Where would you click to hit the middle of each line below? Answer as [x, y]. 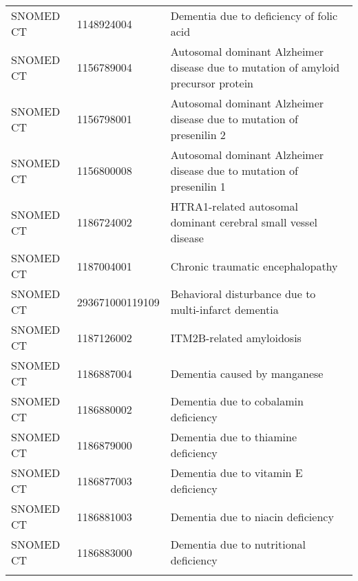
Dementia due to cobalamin [237, 401]
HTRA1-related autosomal [234, 206]
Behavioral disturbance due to [243, 294]
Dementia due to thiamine [234, 437]
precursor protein [212, 83]
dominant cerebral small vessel [244, 222]
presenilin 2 [198, 135]
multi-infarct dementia [224, 309]
